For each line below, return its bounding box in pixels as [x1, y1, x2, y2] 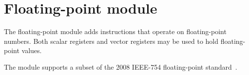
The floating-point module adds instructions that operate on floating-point [4, 26, 227, 37]
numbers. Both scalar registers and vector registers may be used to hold [4, 36, 219, 46]
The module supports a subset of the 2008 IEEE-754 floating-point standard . [4, 61, 237, 72]
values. [21, 45, 42, 56]
